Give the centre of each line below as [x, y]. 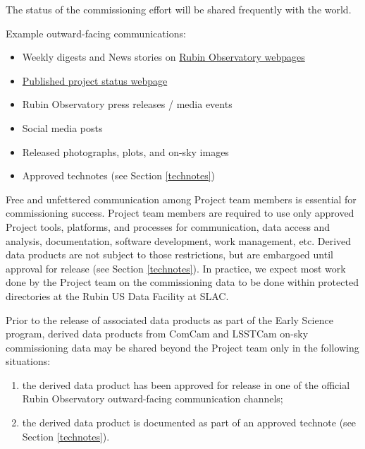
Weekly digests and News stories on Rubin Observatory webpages [163, 57]
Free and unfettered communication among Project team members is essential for [181, 199]
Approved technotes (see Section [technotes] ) [119, 175]
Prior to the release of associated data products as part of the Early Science [169, 319]
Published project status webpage [95, 80]
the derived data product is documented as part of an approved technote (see [189, 423]
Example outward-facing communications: [96, 33]
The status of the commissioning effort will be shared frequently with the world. [179, 9]
